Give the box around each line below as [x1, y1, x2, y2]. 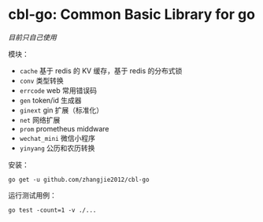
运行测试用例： [8, 191, 57, 200]
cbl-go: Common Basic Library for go [8, 6, 256, 24]
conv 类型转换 [19, 76, 65, 85]
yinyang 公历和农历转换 [19, 143, 95, 153]
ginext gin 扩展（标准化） [19, 105, 104, 115]
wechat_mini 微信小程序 [19, 133, 96, 142]
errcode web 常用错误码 [19, 85, 97, 95]
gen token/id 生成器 [19, 95, 82, 105]
